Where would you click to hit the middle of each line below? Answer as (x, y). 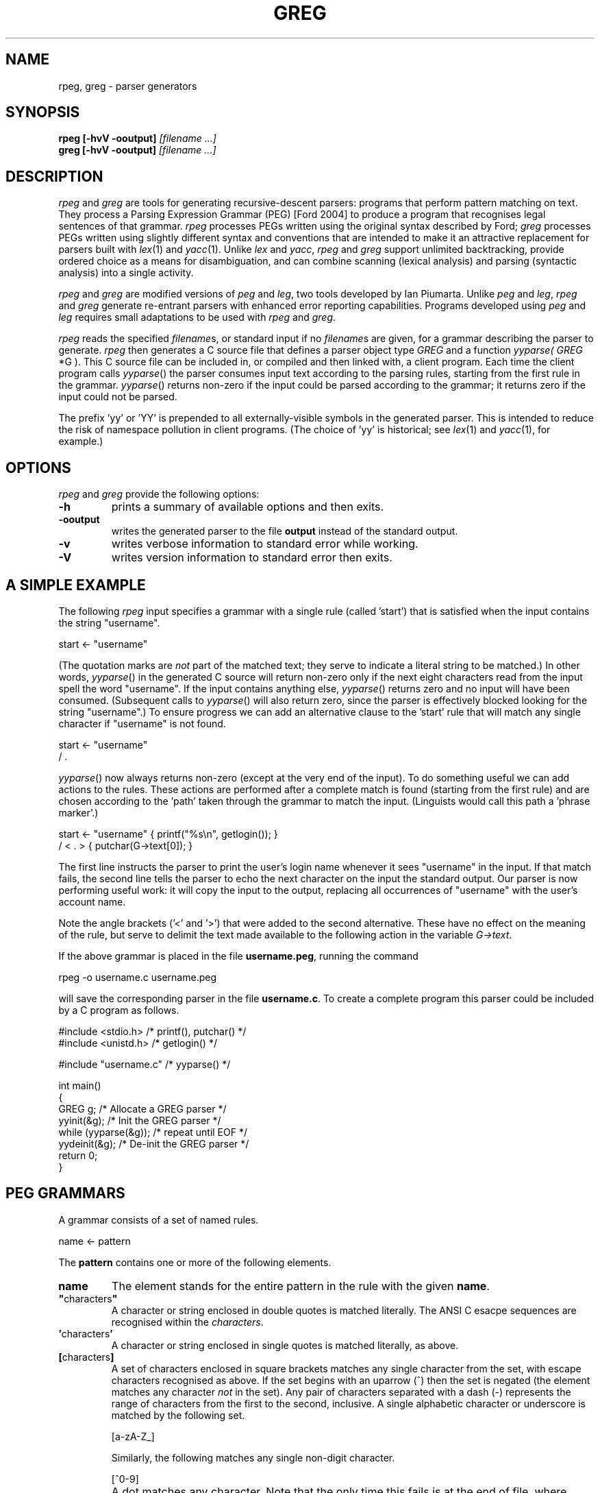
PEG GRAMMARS (65, 1193)
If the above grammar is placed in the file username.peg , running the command (238, 956)
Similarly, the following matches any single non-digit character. (253, 1457)
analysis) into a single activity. (126, 273)
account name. (92, 901)
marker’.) (78, 812)
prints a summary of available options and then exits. (248, 507)
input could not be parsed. (118, 397)
